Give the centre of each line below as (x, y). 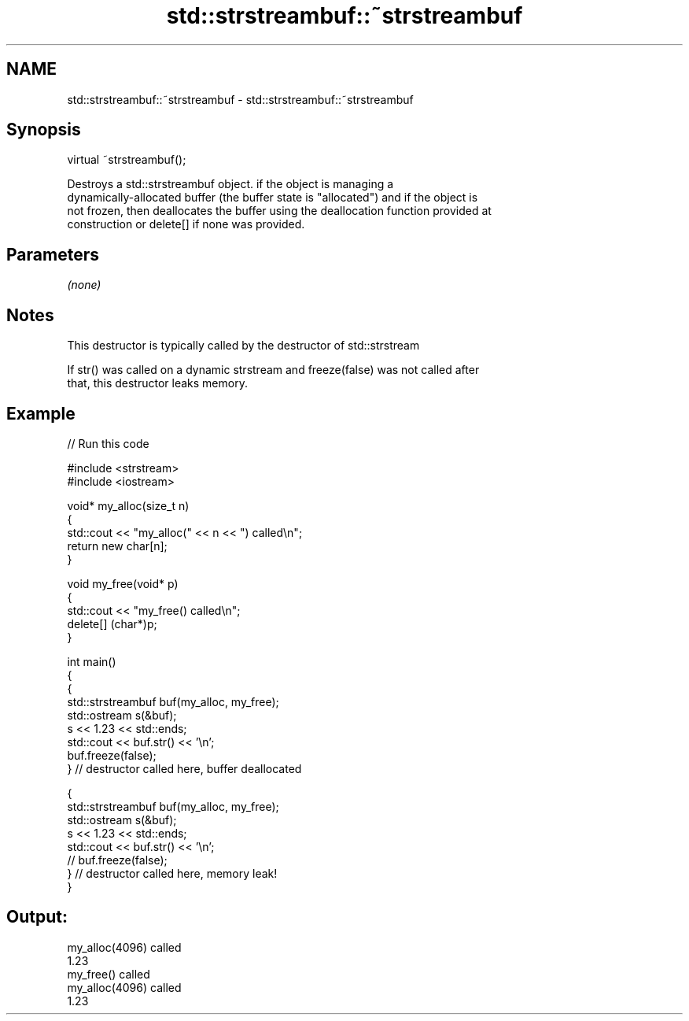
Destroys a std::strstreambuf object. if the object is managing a (230, 184)
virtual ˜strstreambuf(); (127, 160)
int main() (92, 661)
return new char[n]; (117, 546)
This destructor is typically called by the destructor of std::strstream (243, 346)
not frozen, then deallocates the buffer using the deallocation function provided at (279, 211)
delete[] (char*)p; (112, 623)
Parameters (53, 254)
